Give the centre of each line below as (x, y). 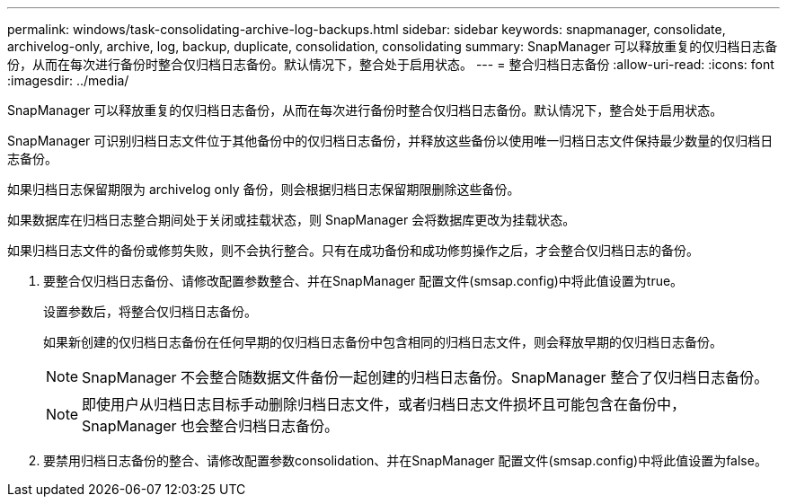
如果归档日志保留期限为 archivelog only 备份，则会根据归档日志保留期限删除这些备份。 (264, 189)
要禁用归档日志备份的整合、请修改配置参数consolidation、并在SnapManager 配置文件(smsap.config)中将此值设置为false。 (405, 460)
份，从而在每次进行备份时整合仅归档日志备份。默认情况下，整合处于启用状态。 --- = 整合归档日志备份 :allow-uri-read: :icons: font (391, 64)
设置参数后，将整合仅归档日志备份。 (150, 311)
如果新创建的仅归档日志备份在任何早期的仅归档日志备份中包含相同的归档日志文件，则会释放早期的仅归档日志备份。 (383, 342)
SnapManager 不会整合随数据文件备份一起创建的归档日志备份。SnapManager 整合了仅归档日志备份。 (425, 377)
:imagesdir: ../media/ (68, 80)
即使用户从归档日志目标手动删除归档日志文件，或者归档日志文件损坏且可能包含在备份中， (384, 404)
